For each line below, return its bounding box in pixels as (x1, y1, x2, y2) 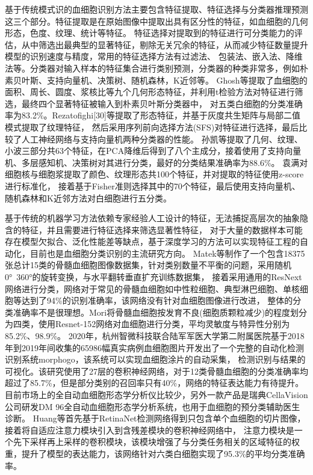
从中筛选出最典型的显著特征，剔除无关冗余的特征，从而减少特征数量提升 (21, 38, 308, 51)
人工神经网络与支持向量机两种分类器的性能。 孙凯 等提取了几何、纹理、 (21, 132, 303, 145)
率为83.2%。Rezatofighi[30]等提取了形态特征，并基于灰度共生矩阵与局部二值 (5, 109, 300, 121)
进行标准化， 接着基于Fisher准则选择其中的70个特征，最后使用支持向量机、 (5, 179, 300, 192)
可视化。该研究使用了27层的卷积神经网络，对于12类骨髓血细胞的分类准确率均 (5, 364, 308, 377)
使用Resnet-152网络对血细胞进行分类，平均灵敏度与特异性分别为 (38, 317, 290, 330)
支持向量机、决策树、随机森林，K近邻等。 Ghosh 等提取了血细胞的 (46, 73, 308, 86)
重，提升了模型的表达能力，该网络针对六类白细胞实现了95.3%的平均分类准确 (5, 447, 305, 459)
